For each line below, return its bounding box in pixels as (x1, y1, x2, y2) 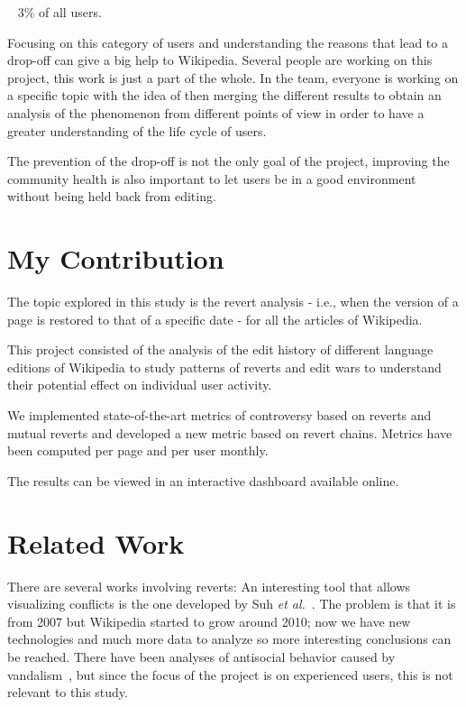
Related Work (7, 524, 185, 561)
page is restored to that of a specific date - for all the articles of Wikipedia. (7, 309, 423, 328)
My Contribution (7, 240, 224, 277)
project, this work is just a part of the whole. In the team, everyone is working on (7, 68, 459, 87)
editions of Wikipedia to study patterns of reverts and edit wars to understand (7, 357, 442, 376)
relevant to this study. (7, 683, 128, 702)
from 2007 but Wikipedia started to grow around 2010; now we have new (7, 611, 411, 630)
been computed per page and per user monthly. (7, 441, 269, 460)
